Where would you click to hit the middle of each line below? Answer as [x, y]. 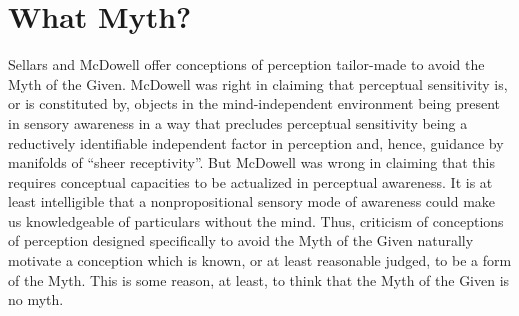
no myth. [36, 299]
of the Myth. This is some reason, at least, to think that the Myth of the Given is [259, 279]
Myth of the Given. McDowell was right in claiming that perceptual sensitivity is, [258, 83]
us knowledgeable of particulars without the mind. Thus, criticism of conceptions [256, 220]
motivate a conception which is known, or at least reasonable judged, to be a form [260, 260]
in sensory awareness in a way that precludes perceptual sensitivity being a [238, 122]
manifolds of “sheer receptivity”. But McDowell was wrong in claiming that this [251, 162]
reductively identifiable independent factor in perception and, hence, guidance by [256, 142]
